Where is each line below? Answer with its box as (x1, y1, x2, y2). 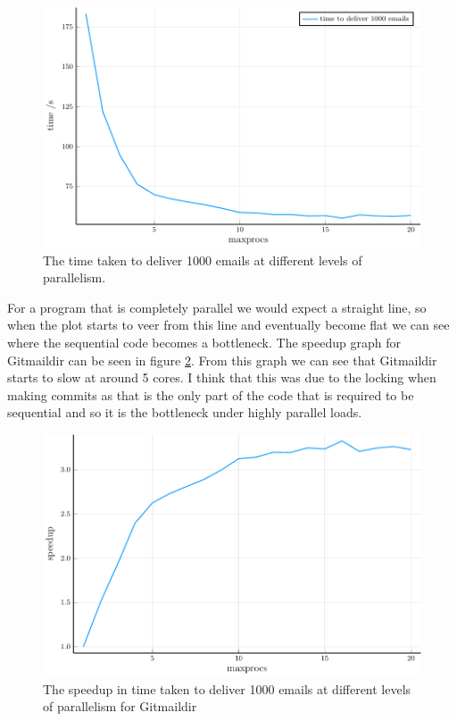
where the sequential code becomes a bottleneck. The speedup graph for (7, 332, 401, 351)
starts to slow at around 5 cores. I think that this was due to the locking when (7, 368, 436, 387)
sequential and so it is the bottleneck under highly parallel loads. (7, 403, 362, 422)
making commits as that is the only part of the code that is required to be (7, 385, 414, 404)
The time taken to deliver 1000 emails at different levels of (43, 250, 362, 269)
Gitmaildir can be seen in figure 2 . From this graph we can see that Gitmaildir (7, 350, 437, 369)
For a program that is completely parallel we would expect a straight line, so (7, 298, 427, 316)
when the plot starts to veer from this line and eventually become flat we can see (7, 315, 450, 334)
